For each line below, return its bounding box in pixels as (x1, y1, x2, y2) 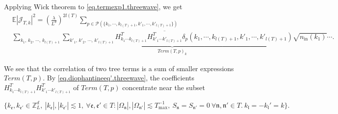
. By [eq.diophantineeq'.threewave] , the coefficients (43, 73, 194, 83)
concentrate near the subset (122, 82, 205, 92)
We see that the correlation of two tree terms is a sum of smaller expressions (4, 63, 234, 73)
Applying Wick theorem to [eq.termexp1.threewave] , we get (4, 1, 182, 11)
